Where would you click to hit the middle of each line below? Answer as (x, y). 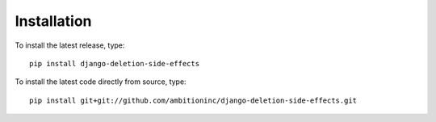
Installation (53, 21)
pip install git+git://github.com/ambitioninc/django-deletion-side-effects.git (193, 100)
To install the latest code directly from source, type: (101, 82)
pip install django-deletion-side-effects (115, 63)
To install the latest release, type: (70, 45)
